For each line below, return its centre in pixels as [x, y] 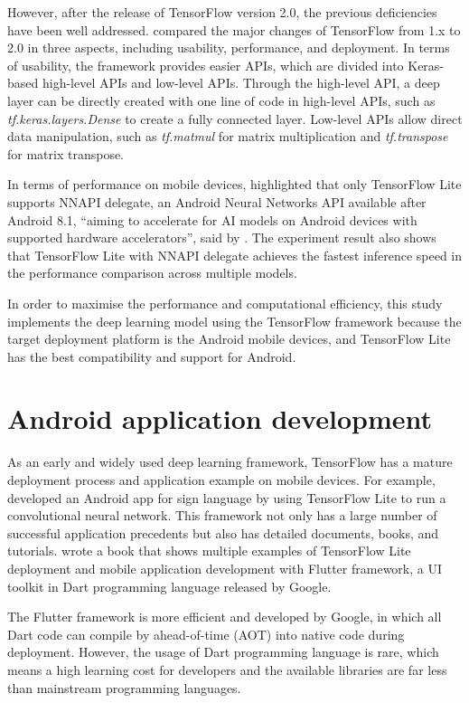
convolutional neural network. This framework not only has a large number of [222, 515]
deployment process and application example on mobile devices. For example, [221, 480]
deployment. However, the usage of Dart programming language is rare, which [223, 652]
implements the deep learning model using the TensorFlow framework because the [234, 321]
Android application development [220, 418]
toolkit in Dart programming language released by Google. [169, 586]
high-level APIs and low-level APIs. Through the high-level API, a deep [241, 83]
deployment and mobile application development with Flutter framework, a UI [225, 568]
